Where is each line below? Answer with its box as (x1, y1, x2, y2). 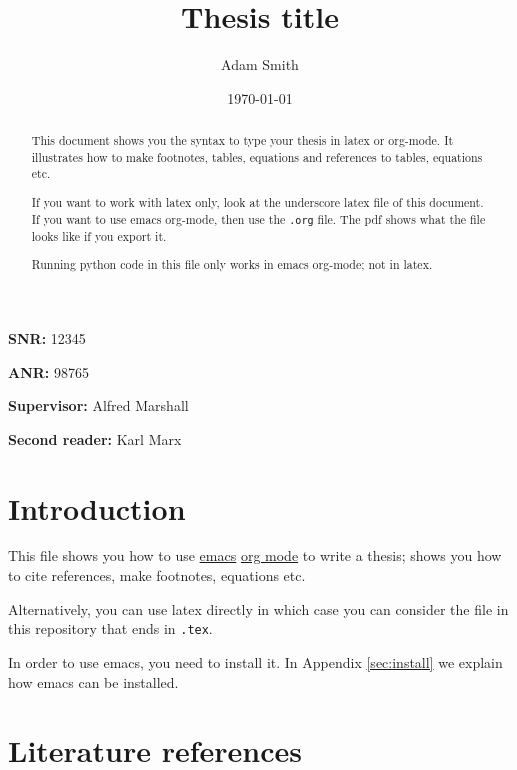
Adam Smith (221, 54, 299, 75)
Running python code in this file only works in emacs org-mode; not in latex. (31, 256, 433, 273)
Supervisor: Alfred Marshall (8, 395, 189, 416)
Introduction (8, 487, 186, 528)
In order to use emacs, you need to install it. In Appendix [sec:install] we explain (8, 651, 503, 672)
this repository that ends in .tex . (8, 618, 213, 639)
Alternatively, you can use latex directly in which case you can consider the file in (8, 598, 509, 619)
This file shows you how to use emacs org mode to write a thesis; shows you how (8, 545, 502, 566)
